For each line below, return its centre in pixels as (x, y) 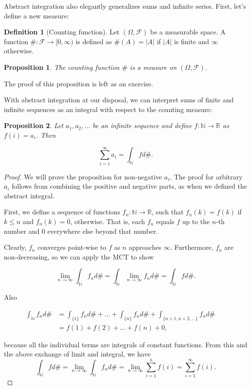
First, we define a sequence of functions (62, 212)
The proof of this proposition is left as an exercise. (79, 83)
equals (165, 221)
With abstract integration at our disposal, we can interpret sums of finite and (119, 100)
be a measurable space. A (188, 32)
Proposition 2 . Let (34, 125)
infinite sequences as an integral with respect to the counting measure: (108, 109)
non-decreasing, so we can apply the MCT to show (79, 256)
